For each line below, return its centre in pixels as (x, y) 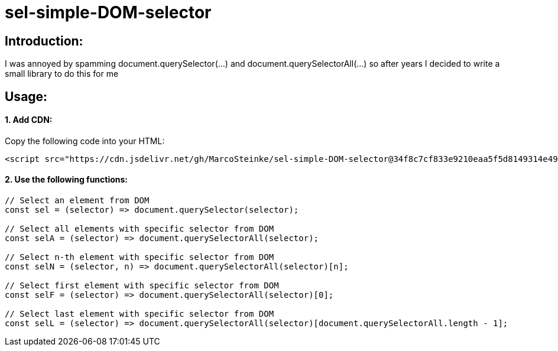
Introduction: (44, 41)
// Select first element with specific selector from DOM (142, 286)
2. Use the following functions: (66, 180)
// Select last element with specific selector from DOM (139, 314)
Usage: (26, 96)
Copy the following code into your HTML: (85, 141)
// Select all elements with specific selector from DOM (139, 229)
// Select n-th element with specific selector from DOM (139, 257)
